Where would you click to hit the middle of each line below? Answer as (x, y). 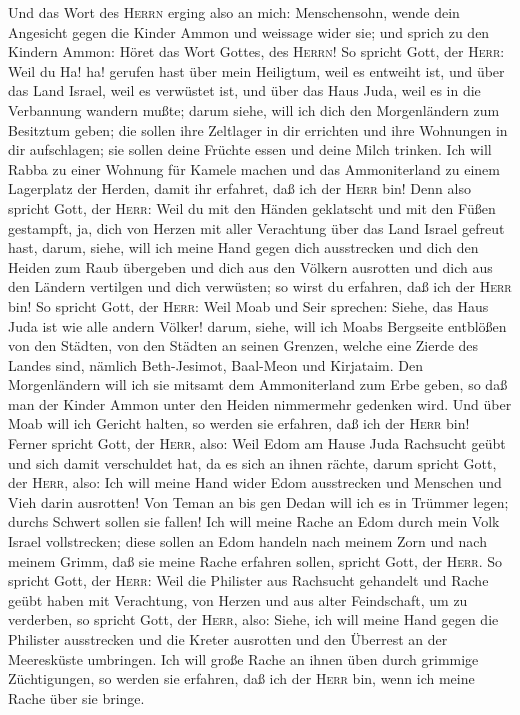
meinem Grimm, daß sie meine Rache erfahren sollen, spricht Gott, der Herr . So (255, 560)
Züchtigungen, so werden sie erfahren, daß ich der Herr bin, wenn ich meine (241, 678)
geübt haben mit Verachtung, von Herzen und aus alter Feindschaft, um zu (238, 599)
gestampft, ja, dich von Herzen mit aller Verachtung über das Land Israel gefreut (256, 227)
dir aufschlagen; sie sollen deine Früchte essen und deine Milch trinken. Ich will (250, 149)
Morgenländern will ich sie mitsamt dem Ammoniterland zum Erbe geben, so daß (258, 384)
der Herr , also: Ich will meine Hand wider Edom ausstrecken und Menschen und (255, 482)
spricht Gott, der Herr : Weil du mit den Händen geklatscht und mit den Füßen (252, 207)
